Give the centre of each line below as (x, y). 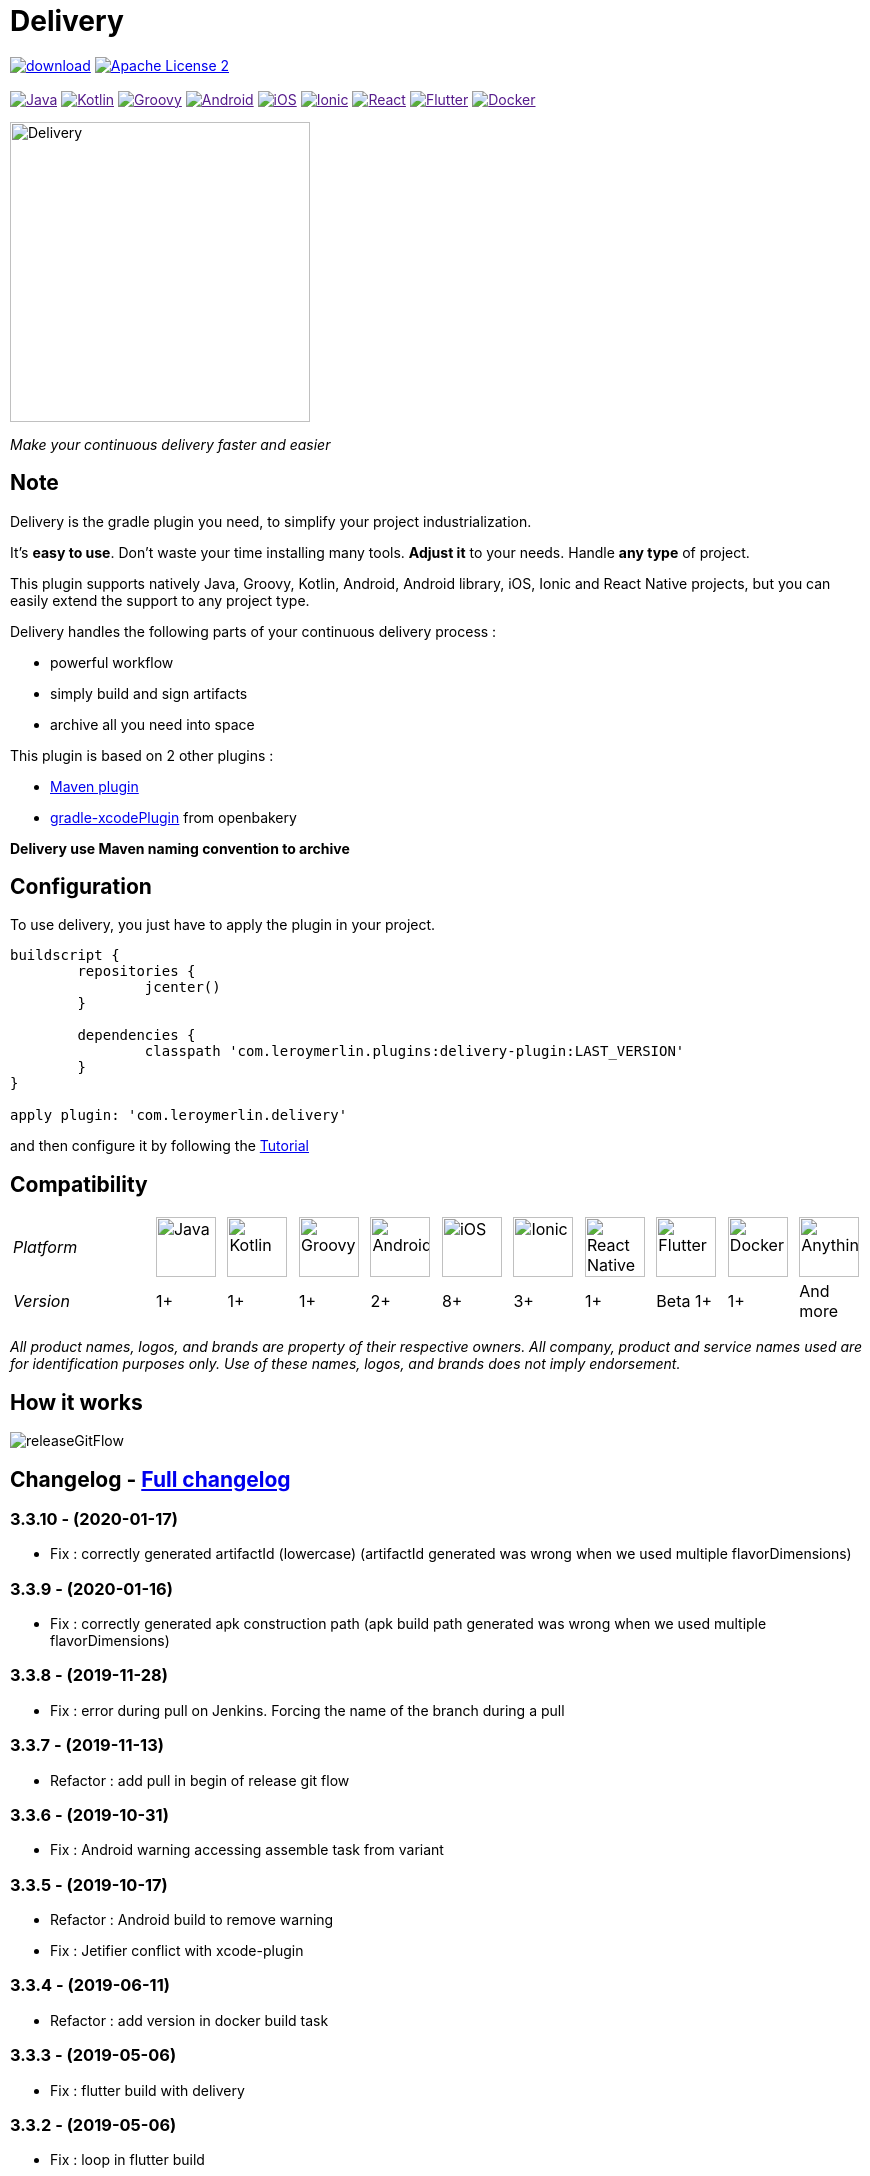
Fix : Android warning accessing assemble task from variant (247, 1850)
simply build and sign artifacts (149, 693)
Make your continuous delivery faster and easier (170, 444)
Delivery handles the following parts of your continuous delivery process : (253, 631)
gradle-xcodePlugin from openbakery (173, 817)
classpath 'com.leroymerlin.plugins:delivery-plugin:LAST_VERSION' (414, 1051)
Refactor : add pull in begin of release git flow (200, 1780)
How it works (76, 1402)
